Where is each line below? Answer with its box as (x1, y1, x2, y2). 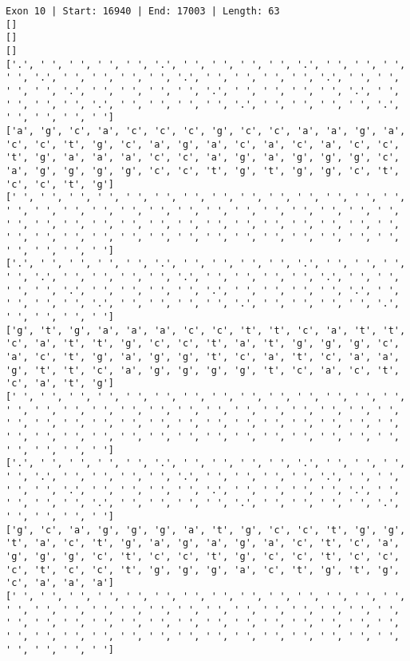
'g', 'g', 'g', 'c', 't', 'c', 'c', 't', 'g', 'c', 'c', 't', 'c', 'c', (6, 550, 400, 562)
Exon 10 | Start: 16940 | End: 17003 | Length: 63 (6, 6, 280, 17)
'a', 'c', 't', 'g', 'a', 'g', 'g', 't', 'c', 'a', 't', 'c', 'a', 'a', (6, 351, 400, 363)
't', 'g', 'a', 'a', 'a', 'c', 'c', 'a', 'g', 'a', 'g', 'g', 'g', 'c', (6, 152, 400, 164)
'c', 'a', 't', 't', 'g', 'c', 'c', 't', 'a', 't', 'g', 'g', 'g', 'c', (6, 338, 400, 350)
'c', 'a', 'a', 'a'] (6, 577, 115, 589)
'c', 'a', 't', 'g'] (6, 378, 115, 390)
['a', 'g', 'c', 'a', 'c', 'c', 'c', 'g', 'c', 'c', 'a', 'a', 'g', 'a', (6, 125, 406, 137)
